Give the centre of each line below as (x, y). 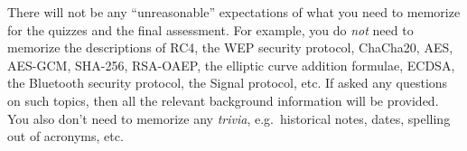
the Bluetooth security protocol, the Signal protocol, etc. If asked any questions (228, 83)
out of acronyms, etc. (65, 136)
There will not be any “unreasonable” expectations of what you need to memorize (234, 12)
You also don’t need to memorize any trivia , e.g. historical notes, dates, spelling (229, 118)
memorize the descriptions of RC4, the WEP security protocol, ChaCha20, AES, (230, 47)
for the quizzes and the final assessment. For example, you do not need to (210, 29)
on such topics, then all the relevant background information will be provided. (223, 100)
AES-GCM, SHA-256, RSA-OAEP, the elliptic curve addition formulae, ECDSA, (231, 65)
